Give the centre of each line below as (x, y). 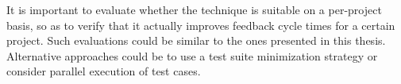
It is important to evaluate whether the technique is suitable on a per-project (194, 9)
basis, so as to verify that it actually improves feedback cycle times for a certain (201, 25)
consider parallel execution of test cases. (104, 71)
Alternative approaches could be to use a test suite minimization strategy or (192, 55)
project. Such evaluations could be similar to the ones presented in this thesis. (196, 40)
